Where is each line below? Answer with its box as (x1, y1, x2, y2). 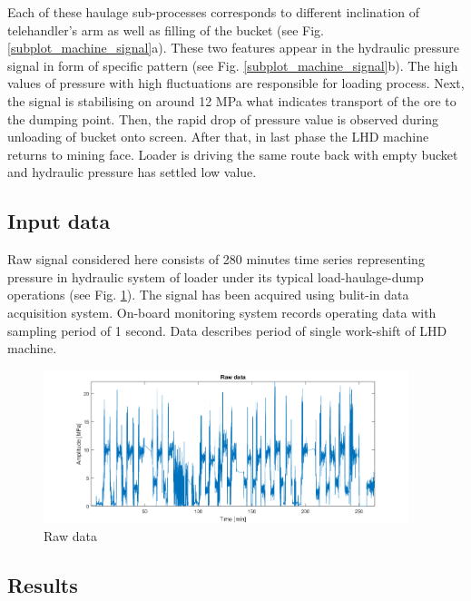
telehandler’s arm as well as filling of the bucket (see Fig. (7, 20, 324, 39)
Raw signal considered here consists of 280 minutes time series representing (7, 250, 425, 269)
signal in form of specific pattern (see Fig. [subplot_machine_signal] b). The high (7, 55, 458, 74)
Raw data (44, 527, 97, 546)
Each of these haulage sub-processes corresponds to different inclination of (7, 3, 419, 21)
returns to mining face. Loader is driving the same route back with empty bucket (7, 144, 458, 163)
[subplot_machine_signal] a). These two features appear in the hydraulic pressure (7, 38, 460, 57)
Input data (7, 207, 111, 235)
